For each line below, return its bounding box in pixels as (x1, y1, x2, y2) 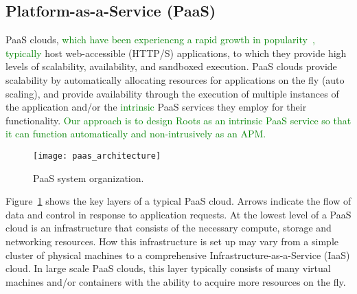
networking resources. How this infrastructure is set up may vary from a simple (5, 234, 338, 248)
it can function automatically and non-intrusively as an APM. (5, 126, 266, 141)
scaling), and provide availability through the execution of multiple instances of (5, 86, 339, 100)
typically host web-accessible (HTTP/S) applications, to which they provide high (5, 45, 347, 60)
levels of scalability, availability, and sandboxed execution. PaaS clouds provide (5, 59, 337, 73)
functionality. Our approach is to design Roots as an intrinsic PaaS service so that (5, 113, 352, 127)
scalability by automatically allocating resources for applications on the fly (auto (5, 72, 345, 87)
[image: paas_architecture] (33, 150, 161, 161)
